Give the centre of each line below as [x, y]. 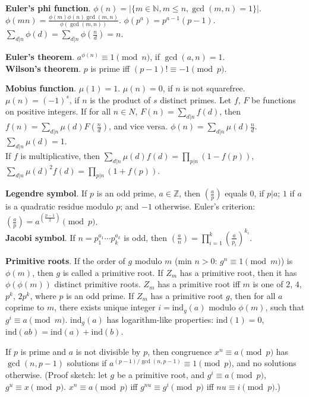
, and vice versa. [138, 126]
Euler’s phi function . [48, 8]
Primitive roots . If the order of [65, 260]
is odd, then [146, 237]
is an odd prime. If [100, 295]
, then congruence [180, 351]
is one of [268, 284]
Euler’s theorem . [40, 57]
